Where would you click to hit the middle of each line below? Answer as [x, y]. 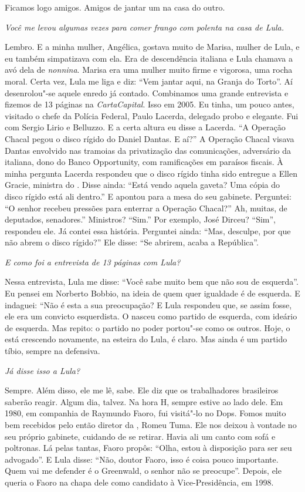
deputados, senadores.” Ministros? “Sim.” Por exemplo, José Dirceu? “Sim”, [140, 219]
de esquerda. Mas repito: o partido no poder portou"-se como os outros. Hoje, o [148, 327]
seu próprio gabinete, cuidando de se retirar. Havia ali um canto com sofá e [140, 436]
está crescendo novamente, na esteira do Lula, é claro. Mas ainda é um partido [146, 339]
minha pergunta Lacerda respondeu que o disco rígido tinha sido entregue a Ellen [151, 173]
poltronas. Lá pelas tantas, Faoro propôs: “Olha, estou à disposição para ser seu [148, 448]
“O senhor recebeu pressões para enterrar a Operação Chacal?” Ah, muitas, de [146, 208]
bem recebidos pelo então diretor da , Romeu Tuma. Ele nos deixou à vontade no [151, 424]
